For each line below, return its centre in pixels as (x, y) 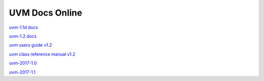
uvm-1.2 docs (23, 36)
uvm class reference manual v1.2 (42, 54)
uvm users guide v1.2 (31, 45)
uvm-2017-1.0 (23, 63)
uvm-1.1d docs (23, 27)
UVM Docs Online (46, 13)
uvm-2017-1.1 (22, 72)
